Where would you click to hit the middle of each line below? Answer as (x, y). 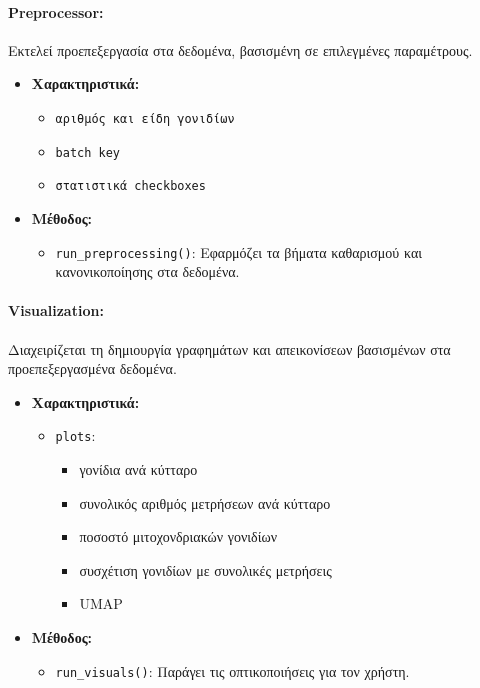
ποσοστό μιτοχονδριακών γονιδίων (178, 536)
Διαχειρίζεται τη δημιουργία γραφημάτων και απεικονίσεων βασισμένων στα (229, 348)
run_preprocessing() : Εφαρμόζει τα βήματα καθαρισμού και (238, 251)
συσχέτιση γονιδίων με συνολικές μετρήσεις (205, 569)
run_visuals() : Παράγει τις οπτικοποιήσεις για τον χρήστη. (232, 670)
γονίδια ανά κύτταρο (138, 469)
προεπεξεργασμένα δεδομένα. (92, 368)
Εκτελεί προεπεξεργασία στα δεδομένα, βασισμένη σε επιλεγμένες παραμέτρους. (240, 49)
